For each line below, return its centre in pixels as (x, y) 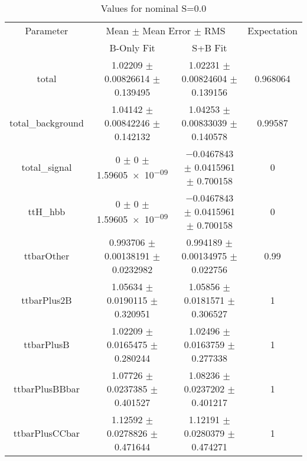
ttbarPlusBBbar (46, 389)
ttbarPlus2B (47, 300)
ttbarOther (47, 256)
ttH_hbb (47, 211)
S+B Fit (210, 48)
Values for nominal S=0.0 (153, 8)
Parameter (47, 30)
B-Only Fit (132, 48)
